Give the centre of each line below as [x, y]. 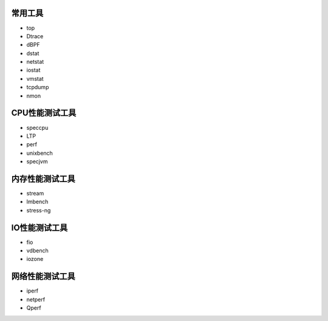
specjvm [37, 161]
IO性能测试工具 [39, 228]
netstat [35, 62]
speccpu [37, 127]
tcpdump [38, 87]
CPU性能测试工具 [44, 113]
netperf [36, 299]
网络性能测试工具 [43, 276]
